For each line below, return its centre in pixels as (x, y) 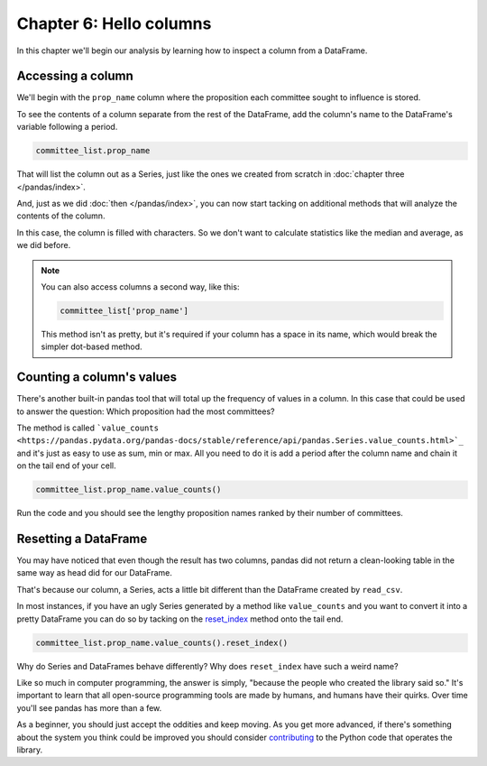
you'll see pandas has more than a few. (89, 707)
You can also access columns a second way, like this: (140, 286)
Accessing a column (75, 76)
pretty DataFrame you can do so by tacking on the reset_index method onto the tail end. (180, 619)
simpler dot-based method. (92, 346)
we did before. (44, 245)
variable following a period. (67, 127)
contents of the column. (61, 216)
